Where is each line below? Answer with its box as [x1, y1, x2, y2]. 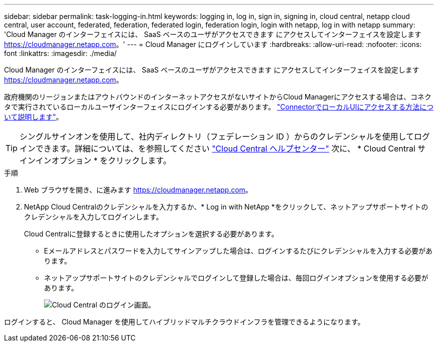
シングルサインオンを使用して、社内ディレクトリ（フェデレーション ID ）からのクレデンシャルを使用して [19, 131, 414, 141]
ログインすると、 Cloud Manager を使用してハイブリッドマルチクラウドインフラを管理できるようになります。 [4, 317, 365, 326]
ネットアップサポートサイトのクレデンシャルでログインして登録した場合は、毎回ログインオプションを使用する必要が [44, 273, 429, 282]
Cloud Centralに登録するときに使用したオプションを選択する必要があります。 [24, 229, 279, 238]
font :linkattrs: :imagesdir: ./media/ [4, 49, 117, 57]
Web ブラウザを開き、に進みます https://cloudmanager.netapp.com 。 [24, 185, 253, 194]
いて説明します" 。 [4, 112, 63, 121]
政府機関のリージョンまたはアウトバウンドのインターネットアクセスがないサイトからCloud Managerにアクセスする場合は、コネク [4, 92, 432, 101]
